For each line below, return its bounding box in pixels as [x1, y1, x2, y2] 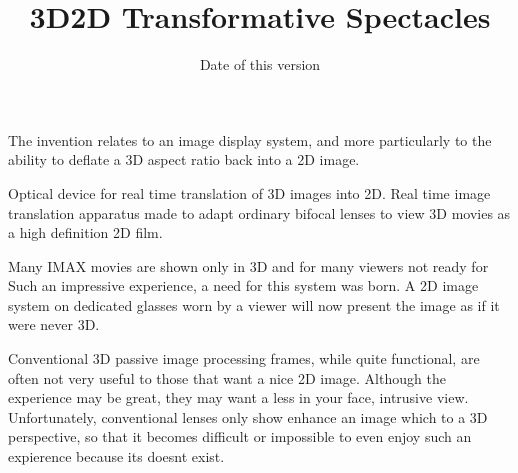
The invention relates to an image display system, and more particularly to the [8, 129, 492, 150]
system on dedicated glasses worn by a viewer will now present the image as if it [8, 294, 500, 315]
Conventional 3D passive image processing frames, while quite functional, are [8, 348, 480, 369]
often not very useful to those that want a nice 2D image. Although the [8, 367, 446, 388]
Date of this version [199, 54, 321, 75]
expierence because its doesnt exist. [8, 446, 225, 467]
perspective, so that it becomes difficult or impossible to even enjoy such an [8, 426, 472, 447]
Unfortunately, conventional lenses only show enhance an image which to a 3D [8, 406, 488, 427]
